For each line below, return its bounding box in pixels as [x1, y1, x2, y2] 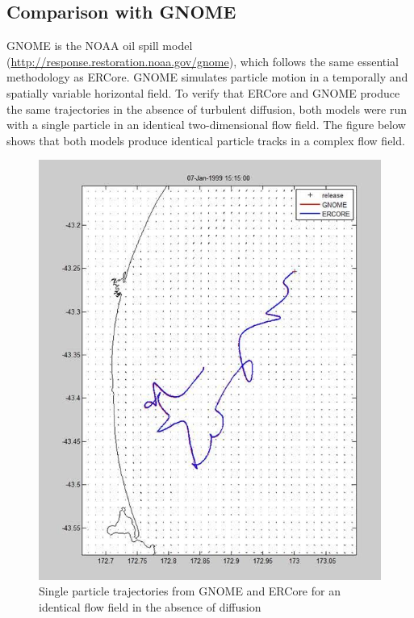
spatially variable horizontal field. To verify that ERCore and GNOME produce [6, 84, 400, 101]
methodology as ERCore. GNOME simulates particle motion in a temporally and [6, 69, 408, 86]
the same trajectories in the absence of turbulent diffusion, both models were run [6, 100, 408, 117]
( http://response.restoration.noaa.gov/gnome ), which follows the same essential [6, 52, 399, 69]
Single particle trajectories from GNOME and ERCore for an [39, 583, 341, 599]
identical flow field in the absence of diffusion [39, 598, 261, 615]
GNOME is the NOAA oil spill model [6, 37, 193, 54]
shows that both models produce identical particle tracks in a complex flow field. [6, 132, 405, 148]
